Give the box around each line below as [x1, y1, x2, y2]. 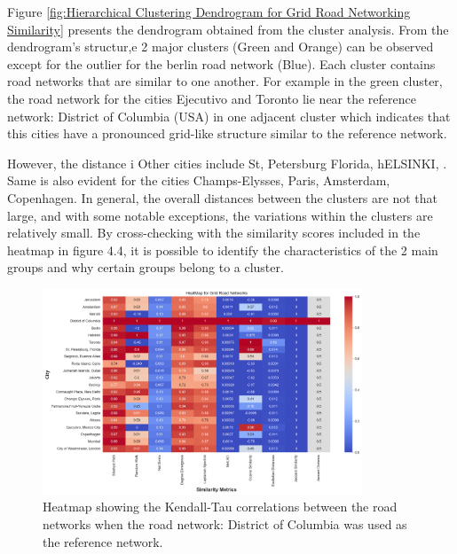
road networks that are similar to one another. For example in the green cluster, [7, 72, 443, 90]
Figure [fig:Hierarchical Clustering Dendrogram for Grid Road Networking [7, 3, 411, 20]
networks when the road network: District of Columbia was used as [43, 515, 407, 534]
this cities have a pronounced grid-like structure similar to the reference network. [7, 124, 447, 143]
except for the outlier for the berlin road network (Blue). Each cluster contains [7, 54, 436, 73]
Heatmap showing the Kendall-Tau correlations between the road [43, 497, 398, 516]
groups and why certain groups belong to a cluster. [7, 258, 284, 277]
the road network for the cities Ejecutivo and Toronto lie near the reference [7, 89, 416, 107]
